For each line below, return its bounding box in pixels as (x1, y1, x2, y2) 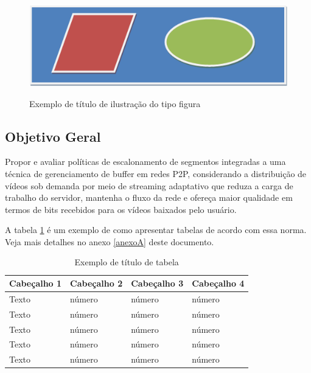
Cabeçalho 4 (192, 277, 245, 290)
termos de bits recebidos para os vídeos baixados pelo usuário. (5, 203, 237, 215)
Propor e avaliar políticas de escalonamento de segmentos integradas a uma (5, 155, 286, 168)
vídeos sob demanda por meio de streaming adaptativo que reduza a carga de (5, 179, 293, 192)
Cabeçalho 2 (70, 277, 123, 290)
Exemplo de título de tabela (74, 256, 179, 268)
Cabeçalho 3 (131, 277, 184, 290)
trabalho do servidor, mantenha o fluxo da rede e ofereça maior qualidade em (5, 191, 293, 204)
